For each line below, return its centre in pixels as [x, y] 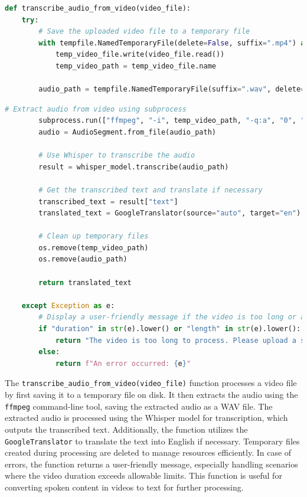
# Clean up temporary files [94, 236]
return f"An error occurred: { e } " [123, 363]
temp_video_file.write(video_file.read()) [140, 55]
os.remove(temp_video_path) [94, 248]
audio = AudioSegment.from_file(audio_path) [127, 132]
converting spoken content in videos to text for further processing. [124, 487]
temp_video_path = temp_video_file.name [135, 66]
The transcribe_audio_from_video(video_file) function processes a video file [151, 383]
